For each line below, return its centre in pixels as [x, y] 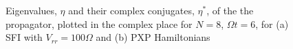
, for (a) [272, 23]
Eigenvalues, [31, 10]
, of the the [230, 10]
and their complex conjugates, [131, 10]
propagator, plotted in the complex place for [99, 23]
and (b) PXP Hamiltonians [153, 37]
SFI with [24, 37]
